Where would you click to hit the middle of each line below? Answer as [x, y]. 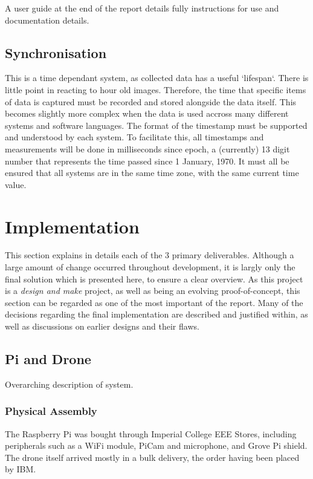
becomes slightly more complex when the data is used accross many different [147, 113]
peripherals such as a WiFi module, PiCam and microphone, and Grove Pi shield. [156, 445]
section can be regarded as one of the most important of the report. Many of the [154, 302]
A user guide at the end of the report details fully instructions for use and [142, 8]
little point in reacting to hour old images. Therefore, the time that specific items [156, 89]
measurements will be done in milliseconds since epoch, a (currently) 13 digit [147, 148]
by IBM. [21, 469]
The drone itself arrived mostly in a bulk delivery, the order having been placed [152, 457]
